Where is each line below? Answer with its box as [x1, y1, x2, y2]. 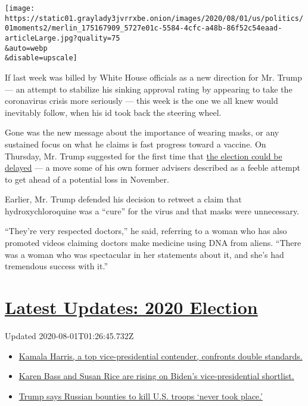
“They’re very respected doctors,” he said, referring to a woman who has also [5, 224, 287, 237]
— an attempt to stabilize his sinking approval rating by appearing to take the [5, 82, 293, 95]
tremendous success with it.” [5, 260, 108, 272]
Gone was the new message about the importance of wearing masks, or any [5, 126, 279, 139]
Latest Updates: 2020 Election [5, 295, 258, 319]
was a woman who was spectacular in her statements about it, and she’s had [5, 248, 284, 260]
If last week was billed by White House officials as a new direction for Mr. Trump [5, 70, 303, 83]
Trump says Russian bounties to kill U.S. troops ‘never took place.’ [18, 389, 263, 402]
